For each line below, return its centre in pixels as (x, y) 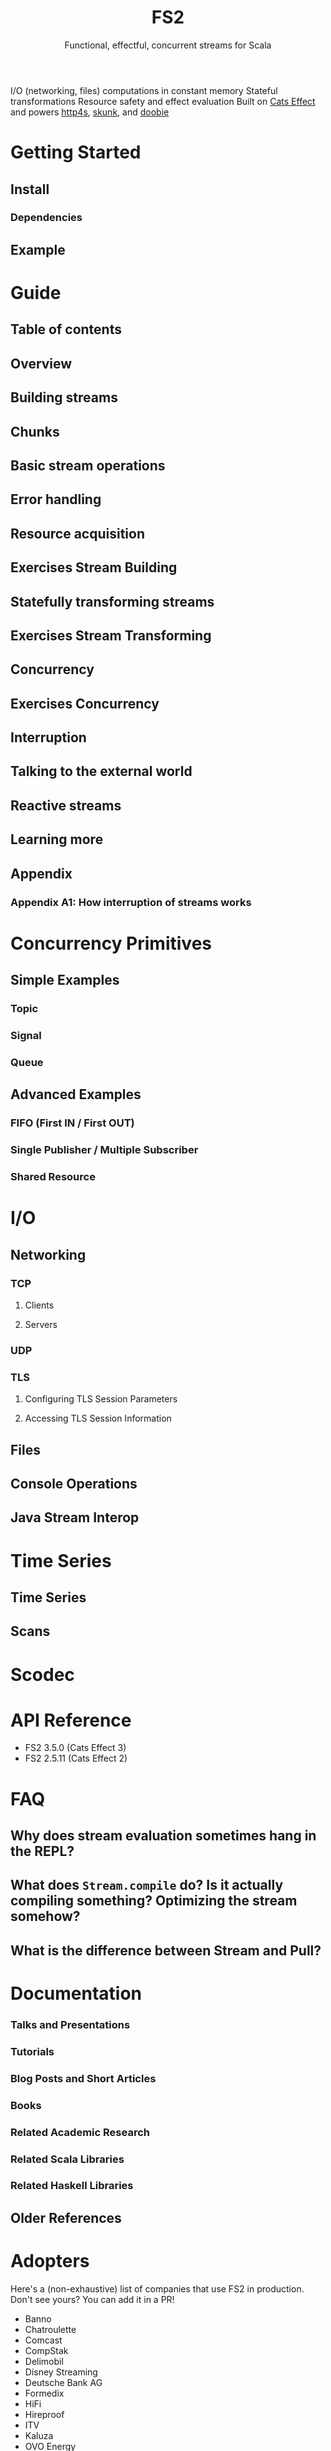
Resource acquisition (77, 533)
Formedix (44, 2393)
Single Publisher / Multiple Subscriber (104, 1150)
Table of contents (66, 329)
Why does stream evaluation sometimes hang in (163, 1836)
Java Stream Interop (75, 1517)
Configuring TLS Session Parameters (101, 1399)
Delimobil (44, 2361)
